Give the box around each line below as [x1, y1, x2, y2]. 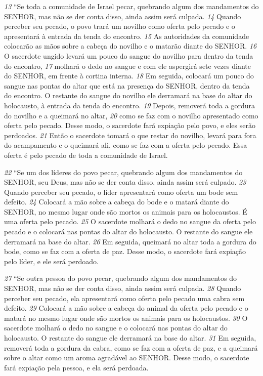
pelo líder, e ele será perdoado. [4, 256, 99, 266]
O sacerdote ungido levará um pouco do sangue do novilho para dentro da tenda [4, 50, 253, 61]
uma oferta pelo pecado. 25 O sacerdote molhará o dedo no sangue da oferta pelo [4, 216, 256, 227]
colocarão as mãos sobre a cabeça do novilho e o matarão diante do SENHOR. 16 [4, 40, 257, 51]
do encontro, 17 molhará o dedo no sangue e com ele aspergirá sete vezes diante [4, 60, 251, 71]
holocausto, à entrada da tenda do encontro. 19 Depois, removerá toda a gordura [4, 100, 255, 110]
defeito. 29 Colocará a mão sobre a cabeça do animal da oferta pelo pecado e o [4, 303, 248, 313]
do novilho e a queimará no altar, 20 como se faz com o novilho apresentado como [4, 110, 258, 120]
